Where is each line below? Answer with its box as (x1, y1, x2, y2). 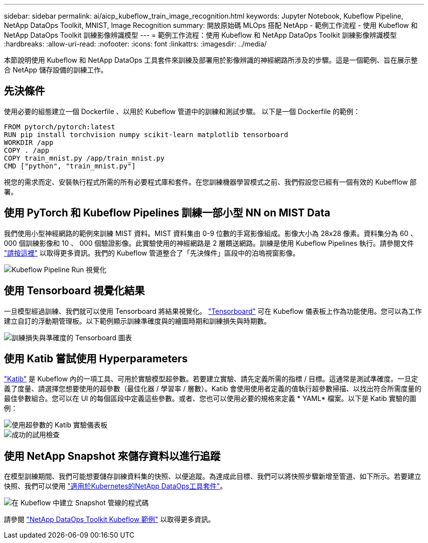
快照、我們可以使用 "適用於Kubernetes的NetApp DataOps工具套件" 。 (4, 482, 227, 491)
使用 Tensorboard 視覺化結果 (4, 284, 145, 297)
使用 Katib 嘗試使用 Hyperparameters (4, 352, 188, 365)
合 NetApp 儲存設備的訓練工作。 (4, 66, 107, 74)
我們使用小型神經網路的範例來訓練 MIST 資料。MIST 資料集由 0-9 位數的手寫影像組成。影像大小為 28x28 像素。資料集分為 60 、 (4, 229, 417, 237)
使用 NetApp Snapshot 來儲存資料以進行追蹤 (4, 449, 220, 462)
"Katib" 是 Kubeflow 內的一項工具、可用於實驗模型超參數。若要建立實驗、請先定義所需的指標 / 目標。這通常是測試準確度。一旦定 (4, 375, 418, 383)
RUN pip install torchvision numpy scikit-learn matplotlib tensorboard (4, 130, 288, 139)
